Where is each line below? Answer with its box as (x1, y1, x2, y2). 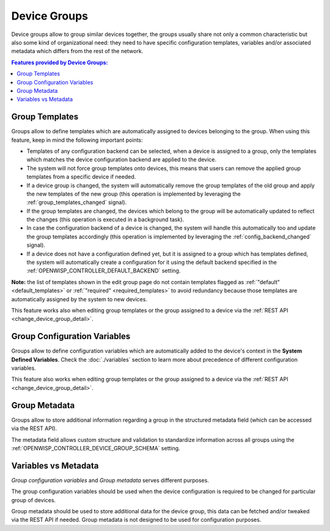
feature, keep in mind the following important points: (11, 136, 143, 144)
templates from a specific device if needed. (26, 173, 136, 180)
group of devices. (11, 496, 56, 504)
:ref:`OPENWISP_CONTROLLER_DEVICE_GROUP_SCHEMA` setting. (11, 444, 180, 452)
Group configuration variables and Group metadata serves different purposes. (11, 477, 209, 484)
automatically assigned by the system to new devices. (11, 295, 148, 302)
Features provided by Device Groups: (11, 59, 108, 66)
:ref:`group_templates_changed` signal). (26, 199, 127, 206)
